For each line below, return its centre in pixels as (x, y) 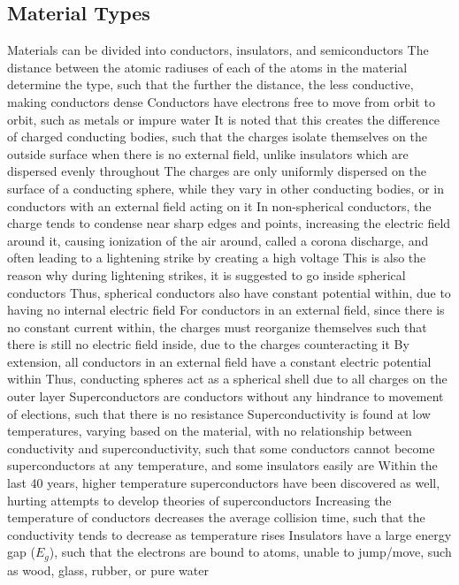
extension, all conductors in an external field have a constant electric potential (219, 361)
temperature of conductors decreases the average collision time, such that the (216, 517)
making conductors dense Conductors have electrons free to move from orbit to (221, 101)
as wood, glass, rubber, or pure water (108, 570)
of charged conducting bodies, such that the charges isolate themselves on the (217, 137)
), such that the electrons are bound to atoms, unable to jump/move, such (250, 552)
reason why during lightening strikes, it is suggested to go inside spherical (207, 274)
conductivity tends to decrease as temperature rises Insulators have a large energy (229, 534)
